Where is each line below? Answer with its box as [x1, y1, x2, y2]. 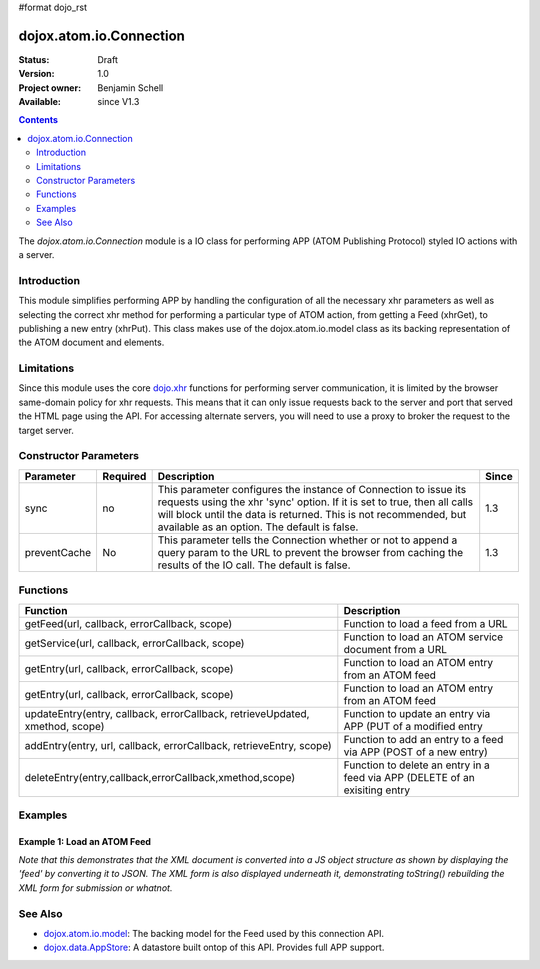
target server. [18, 424, 75, 436]
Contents [18, 114, 59, 126]
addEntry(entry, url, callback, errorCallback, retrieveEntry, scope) [24, 738, 332, 752]
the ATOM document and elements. [18, 336, 165, 349]
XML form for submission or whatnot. [18, 881, 173, 894]
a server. [18, 248, 55, 260]
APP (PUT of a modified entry [343, 719, 484, 733]
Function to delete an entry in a [343, 758, 490, 772]
